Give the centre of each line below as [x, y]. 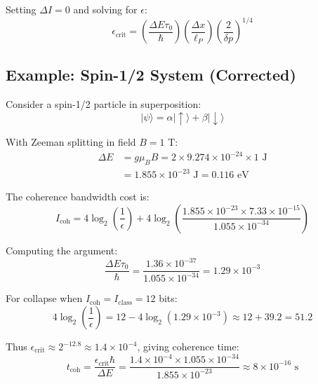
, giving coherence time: [188, 347]
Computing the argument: [62, 250]
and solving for [105, 9]
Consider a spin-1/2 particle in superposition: [104, 104]
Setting [21, 9]
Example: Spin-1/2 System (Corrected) [151, 75]
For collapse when [44, 298]
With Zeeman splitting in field [71, 141]
